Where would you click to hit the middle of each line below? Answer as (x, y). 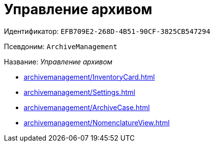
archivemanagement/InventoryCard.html (89, 77)
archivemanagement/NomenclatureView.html (97, 122)
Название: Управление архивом (58, 61)
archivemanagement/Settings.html (80, 92)
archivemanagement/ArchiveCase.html (87, 107)
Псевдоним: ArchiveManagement (61, 46)
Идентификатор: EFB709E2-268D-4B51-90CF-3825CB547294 (107, 31)
